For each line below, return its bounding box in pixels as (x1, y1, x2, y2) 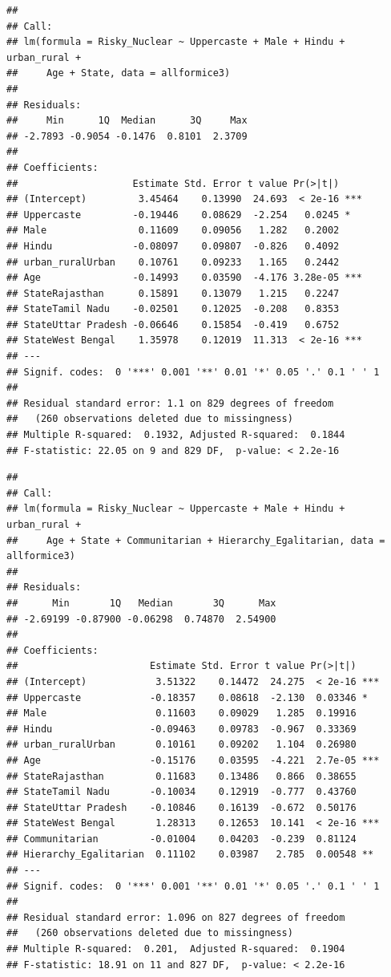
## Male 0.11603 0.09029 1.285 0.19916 (6, 707, 357, 720)
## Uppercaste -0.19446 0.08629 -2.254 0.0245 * (6, 209, 351, 221)
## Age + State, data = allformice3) (6, 67, 231, 79)
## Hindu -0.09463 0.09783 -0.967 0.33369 (6, 723, 357, 735)
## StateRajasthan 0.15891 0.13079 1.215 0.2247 (6, 287, 340, 299)
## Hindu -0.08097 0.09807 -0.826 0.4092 (6, 240, 340, 252)
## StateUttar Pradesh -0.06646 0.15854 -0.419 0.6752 (6, 318, 340, 330)
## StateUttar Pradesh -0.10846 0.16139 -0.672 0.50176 (6, 801, 357, 813)
